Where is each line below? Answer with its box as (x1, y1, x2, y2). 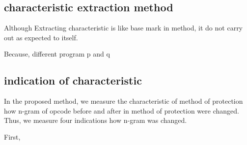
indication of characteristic (4, 73, 142, 88)
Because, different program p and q (4, 49, 110, 59)
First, (4, 131, 21, 142)
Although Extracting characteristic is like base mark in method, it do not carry (4, 23, 243, 33)
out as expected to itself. (4, 32, 78, 42)
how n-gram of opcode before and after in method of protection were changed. (4, 105, 239, 116)
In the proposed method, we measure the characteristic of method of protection (4, 96, 243, 106)
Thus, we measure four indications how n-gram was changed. (4, 115, 187, 125)
